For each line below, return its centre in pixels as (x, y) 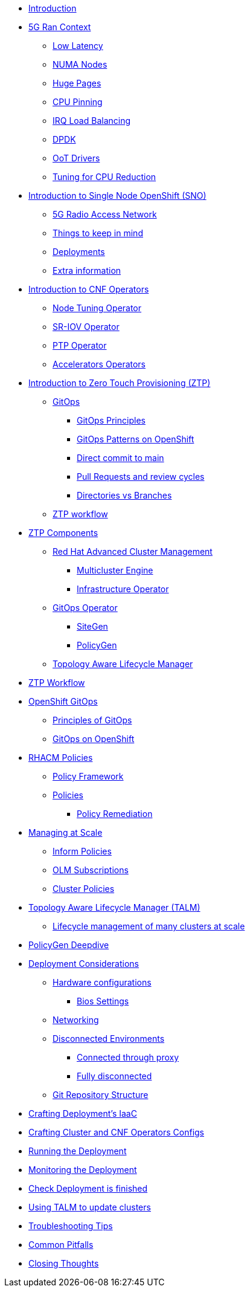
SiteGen (92, 626)
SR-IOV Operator (86, 327)
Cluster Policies (84, 889)
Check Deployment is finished (88, 1188)
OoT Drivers (76, 158)
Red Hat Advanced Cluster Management (133, 551)
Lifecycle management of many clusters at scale (149, 926)
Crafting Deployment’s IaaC (83, 1113)
